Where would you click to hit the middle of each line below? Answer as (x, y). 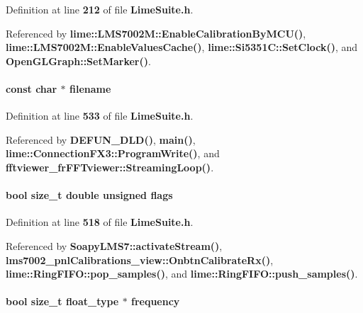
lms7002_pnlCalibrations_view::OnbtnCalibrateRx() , (140, 260)
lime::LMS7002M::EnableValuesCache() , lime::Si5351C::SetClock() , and (182, 47)
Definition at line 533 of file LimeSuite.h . (100, 116)
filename (90, 88)
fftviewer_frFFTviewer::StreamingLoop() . (110, 167)
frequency (155, 301)
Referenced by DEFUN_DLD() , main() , (101, 139)
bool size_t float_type (62, 301)
